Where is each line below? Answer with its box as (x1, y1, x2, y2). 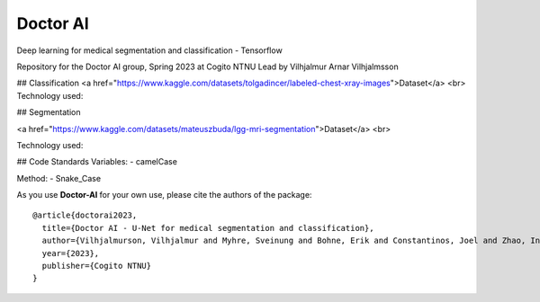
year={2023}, (41, 248, 100, 258)
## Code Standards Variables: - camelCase (16, 156, 177, 167)
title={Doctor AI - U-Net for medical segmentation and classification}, (41, 223, 374, 233)
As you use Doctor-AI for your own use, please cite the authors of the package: (16, 190, 312, 200)
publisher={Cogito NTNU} (41, 261, 152, 271)
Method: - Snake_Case (16, 173, 102, 183)
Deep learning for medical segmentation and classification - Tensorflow (16, 45, 283, 56)
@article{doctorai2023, (32, 210, 138, 220)
